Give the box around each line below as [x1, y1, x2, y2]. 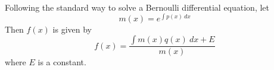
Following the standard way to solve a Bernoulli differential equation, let [5, 1, 270, 13]
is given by [52, 23, 92, 35]
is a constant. [38, 56, 86, 68]
